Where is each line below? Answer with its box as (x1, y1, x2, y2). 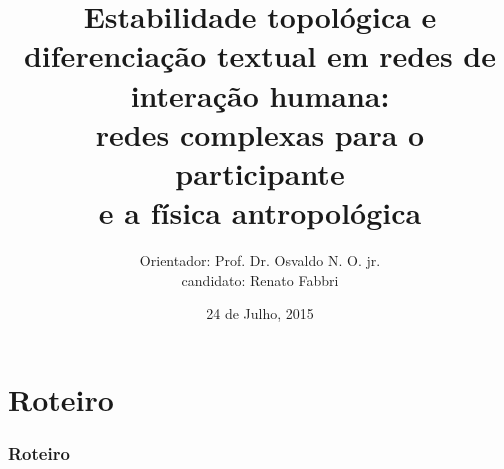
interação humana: (130, 74, 390, 115)
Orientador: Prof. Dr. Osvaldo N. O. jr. (139, 250, 381, 271)
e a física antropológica (98, 192, 422, 233)
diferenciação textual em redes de (23, 35, 497, 76)
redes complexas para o (95, 113, 425, 154)
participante (175, 152, 345, 193)
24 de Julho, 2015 (206, 303, 314, 324)
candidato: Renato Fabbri (181, 269, 339, 290)
